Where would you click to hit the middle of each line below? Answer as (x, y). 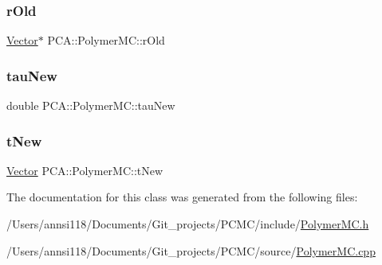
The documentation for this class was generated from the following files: (182, 197)
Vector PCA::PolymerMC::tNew (85, 170)
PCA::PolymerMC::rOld (106, 40)
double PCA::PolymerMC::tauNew (91, 105)
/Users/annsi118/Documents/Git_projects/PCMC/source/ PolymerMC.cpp (191, 250)
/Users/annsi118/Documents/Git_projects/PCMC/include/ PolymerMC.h (188, 224)
